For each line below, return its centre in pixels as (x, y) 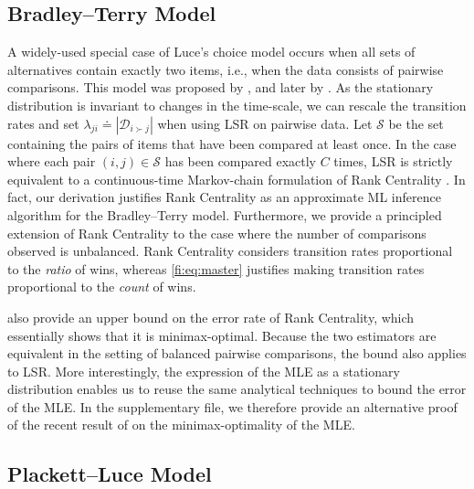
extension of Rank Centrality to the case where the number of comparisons (217, 233)
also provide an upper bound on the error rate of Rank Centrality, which (211, 317)
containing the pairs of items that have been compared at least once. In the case (232, 143)
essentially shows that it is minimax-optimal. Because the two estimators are (222, 335)
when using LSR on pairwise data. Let (265, 123)
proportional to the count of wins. (102, 287)
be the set (416, 123)
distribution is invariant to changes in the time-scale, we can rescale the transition (237, 105)
